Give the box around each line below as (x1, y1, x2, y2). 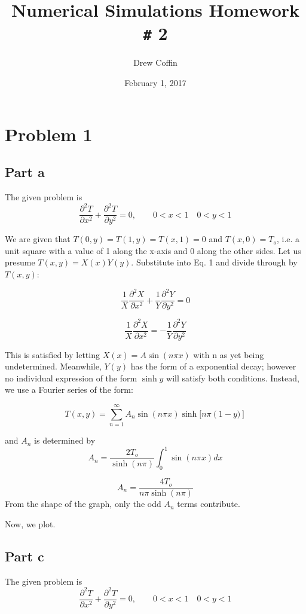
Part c (5, 546, 44, 565)
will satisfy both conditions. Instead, (166, 371, 299, 384)
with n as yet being (193, 348, 264, 361)
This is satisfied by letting (5, 348, 100, 361)
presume (5, 256, 35, 268)
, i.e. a (276, 233, 300, 245)
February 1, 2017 (124, 77, 186, 89)
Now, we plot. (5, 517, 56, 530)
